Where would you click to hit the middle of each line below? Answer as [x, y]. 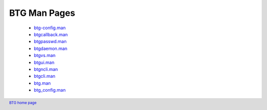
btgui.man [44, 62]
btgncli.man [46, 69]
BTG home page [23, 103]
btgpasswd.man [50, 42]
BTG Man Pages [42, 13]
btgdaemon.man [51, 48]
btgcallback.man [51, 34]
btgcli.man [44, 76]
